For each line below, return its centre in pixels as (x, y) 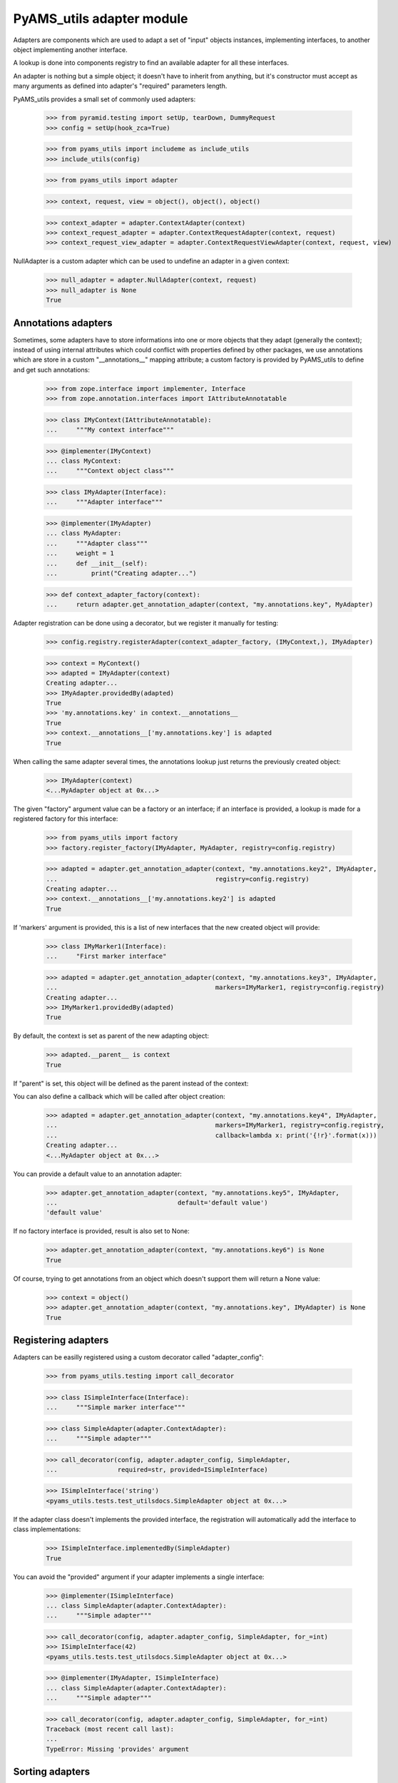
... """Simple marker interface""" (116, 1407)
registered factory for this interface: (66, 819)
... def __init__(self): (97, 563)
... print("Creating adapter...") (121, 573)
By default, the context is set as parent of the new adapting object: (111, 1036)
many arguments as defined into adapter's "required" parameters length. (120, 86)
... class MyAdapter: (84, 533)
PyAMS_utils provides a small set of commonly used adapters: (104, 99)
